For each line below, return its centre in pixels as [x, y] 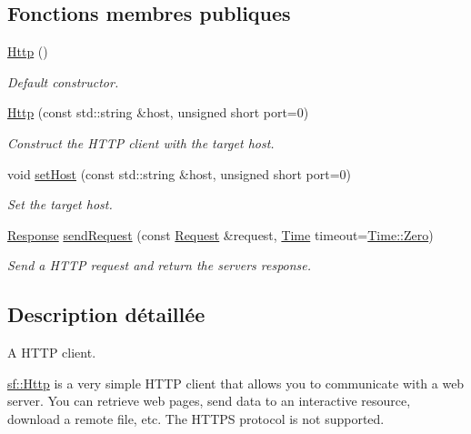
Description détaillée [106, 314]
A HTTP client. [52, 353]
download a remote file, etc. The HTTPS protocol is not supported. [196, 418]
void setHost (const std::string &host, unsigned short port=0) [179, 173]
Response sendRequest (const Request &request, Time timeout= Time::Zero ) [220, 234]
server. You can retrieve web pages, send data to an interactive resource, [209, 401]
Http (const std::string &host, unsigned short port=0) [158, 112]
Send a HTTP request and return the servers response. [160, 265]
